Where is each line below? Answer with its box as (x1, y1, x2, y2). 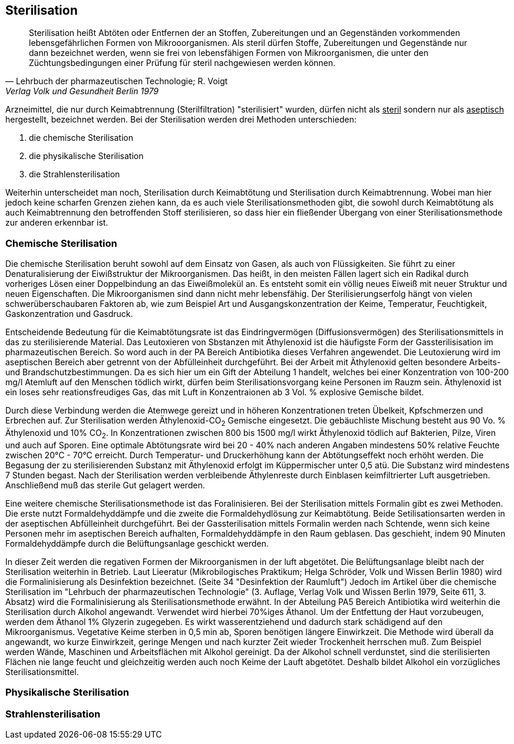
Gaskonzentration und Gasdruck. (5, 309, 133, 319)
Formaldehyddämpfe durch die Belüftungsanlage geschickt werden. (5, 538, 269, 548)
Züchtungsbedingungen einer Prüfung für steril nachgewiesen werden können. (29, 58, 336, 68)
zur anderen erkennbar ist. (5, 217, 108, 228)
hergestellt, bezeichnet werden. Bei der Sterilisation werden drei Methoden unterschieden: (5, 114, 357, 125)
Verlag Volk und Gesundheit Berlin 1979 (5, 86, 159, 97)
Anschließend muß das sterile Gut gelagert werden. (5, 480, 205, 490)
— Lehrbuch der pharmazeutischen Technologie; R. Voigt (5, 76, 228, 87)
